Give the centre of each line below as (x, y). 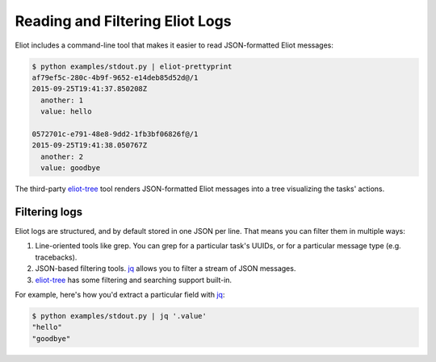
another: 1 (62, 100)
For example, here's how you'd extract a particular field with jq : (120, 294)
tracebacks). (56, 257)
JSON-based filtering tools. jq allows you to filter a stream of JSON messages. (166, 268)
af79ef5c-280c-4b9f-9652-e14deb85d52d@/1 (115, 77)
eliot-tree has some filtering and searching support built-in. (134, 280)
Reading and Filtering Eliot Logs (123, 21)
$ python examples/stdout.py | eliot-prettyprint (132, 66)
